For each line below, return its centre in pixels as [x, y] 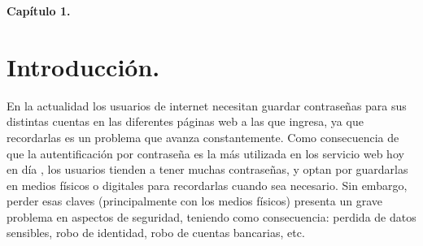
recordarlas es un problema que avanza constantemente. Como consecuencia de [203, 137]
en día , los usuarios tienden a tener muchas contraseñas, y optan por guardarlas [207, 169]
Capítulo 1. [39, 11]
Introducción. [83, 66]
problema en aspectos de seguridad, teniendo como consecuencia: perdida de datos [211, 216]
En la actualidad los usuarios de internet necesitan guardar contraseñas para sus [207, 105]
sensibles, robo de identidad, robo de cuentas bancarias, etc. [156, 233]
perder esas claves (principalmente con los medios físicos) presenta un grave [194, 201]
